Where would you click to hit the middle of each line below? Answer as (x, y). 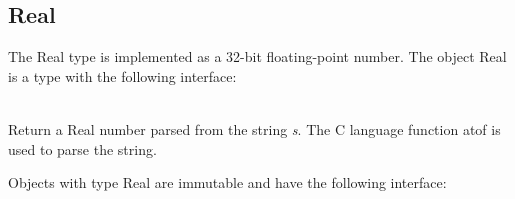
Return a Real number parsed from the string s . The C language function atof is (254, 128)
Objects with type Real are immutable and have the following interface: (227, 182)
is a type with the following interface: (122, 75)
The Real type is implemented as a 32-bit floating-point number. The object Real (257, 56)
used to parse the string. (82, 148)
